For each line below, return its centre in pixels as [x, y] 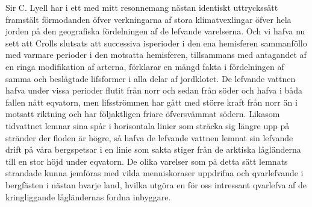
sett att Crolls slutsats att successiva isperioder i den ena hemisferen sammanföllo [156, 43]
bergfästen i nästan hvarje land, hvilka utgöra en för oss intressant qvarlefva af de [156, 184]
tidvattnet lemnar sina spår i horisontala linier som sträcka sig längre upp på [148, 125]
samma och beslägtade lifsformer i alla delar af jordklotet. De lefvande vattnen [151, 78]
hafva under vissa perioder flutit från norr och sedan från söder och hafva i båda [154, 90]
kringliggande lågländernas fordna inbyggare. [88, 196]
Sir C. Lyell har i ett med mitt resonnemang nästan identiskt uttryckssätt [142, 7]
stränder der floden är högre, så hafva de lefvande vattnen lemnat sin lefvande [149, 137]
